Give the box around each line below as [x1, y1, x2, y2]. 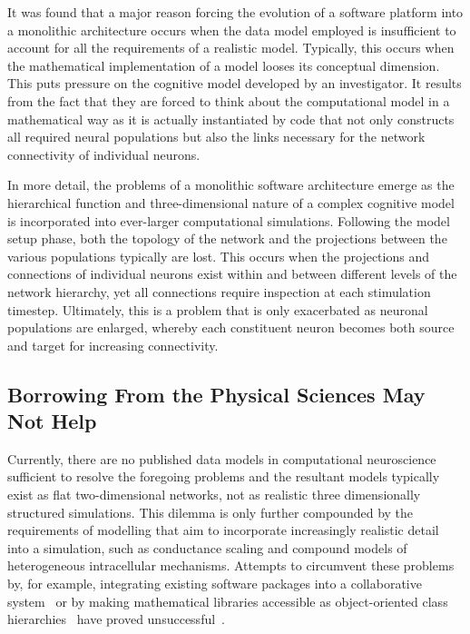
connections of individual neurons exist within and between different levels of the [7, 264, 457, 283]
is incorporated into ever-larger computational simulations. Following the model [7, 211, 450, 230]
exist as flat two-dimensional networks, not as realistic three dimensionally [7, 485, 421, 504]
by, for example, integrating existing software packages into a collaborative [7, 574, 422, 593]
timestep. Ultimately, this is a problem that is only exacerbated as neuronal [7, 300, 428, 319]
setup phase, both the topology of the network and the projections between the [7, 229, 447, 248]
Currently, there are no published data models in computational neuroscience [7, 449, 436, 468]
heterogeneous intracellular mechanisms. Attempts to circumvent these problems [7, 556, 455, 575]
